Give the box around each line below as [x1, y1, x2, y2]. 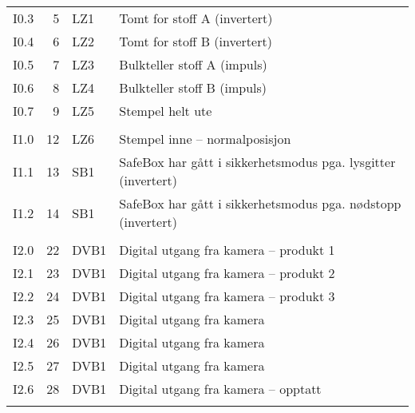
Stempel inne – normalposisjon [119, 129, 291, 148]
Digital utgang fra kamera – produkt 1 [119, 240, 335, 259]
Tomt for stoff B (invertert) [119, 32, 272, 50]
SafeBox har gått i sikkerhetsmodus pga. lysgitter [119, 153, 396, 171]
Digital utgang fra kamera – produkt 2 [119, 264, 335, 282]
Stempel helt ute [119, 101, 212, 120]
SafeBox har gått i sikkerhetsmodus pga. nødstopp [119, 194, 401, 212]
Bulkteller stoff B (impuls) [119, 78, 267, 97]
